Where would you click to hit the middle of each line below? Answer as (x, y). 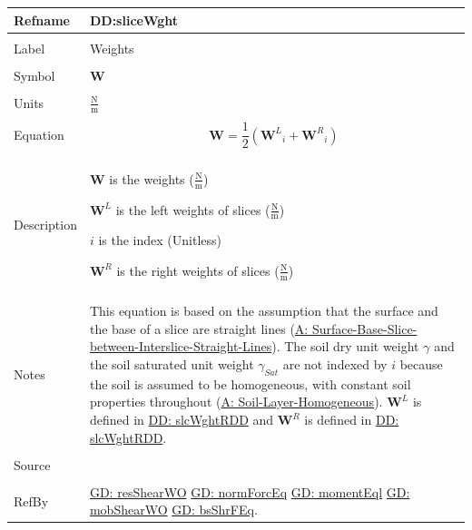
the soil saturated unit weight (172, 364)
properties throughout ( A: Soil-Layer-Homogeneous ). (236, 402)
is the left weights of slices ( (193, 209)
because (421, 364)
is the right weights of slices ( (198, 270)
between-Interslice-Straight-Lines (181, 346)
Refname (42, 20)
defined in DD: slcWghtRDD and (182, 420)
